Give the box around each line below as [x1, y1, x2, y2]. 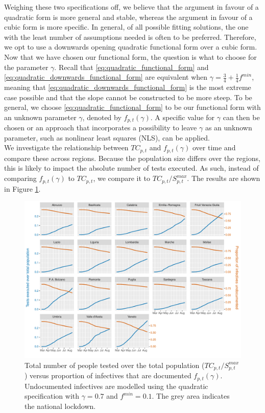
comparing [4, 173, 37, 183]
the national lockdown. [25, 401, 96, 411]
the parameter [4, 61, 49, 72]
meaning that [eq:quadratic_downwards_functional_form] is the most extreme [4, 81, 251, 92]
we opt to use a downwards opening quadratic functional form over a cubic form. [4, 41, 257, 52]
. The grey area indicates [152, 391, 230, 401]
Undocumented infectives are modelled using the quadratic [25, 380, 208, 391]
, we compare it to [93, 173, 151, 183]
